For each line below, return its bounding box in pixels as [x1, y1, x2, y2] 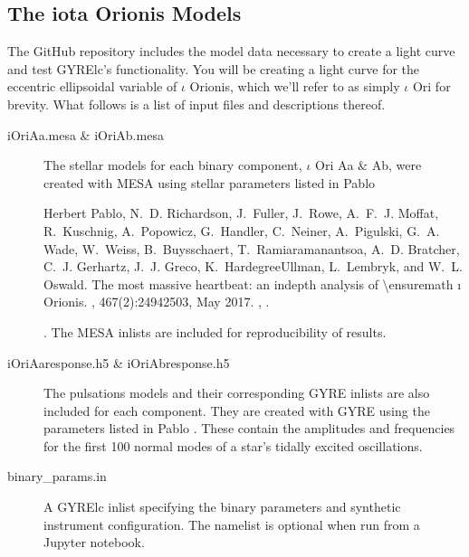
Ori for [412, 77, 451, 96]
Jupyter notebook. [43, 533, 145, 552]
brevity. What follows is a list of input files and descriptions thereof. [7, 94, 386, 113]
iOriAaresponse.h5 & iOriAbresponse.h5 [7, 353, 230, 372]
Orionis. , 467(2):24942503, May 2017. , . [43, 292, 270, 311]
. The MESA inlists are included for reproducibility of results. [43, 322, 387, 341]
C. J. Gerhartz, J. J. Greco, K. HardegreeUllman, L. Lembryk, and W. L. [43, 257, 463, 276]
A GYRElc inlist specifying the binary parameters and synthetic [43, 497, 401, 516]
